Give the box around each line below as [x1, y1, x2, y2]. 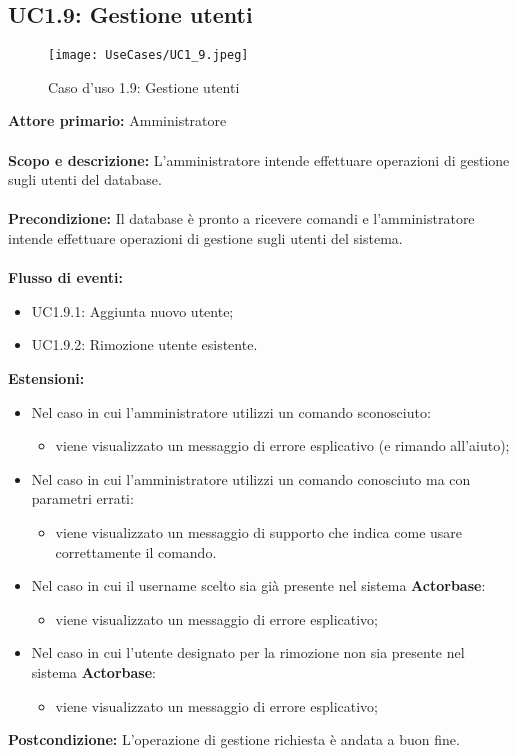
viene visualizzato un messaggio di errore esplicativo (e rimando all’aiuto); [55, 435, 510, 456]
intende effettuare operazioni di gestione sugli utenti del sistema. [8, 228, 403, 249]
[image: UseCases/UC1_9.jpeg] [48, 48, 249, 63]
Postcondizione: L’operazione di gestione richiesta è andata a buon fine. [8, 729, 460, 750]
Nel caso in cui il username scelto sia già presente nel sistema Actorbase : [31, 575, 486, 596]
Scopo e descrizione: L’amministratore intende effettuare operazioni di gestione [8, 149, 510, 170]
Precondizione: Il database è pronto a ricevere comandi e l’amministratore [8, 208, 475, 229]
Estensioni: [8, 367, 85, 388]
